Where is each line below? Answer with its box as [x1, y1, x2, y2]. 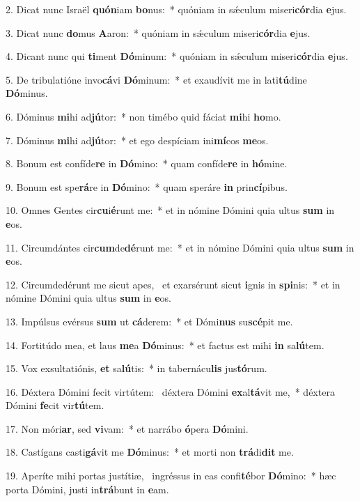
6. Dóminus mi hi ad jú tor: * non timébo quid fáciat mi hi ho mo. [6, 109, 281, 123]
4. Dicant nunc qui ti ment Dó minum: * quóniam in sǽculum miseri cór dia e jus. [6, 49, 348, 63]
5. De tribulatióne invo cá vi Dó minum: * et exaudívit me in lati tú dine [6, 72, 307, 86]
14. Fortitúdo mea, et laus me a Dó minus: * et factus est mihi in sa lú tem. [6, 337, 324, 352]
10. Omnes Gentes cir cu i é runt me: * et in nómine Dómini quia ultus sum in [6, 203, 335, 217]
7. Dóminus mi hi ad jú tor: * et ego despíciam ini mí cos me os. [6, 132, 269, 147]
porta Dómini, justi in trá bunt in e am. [6, 481, 169, 496]
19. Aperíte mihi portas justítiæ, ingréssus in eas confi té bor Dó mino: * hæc [6, 468, 336, 483]
